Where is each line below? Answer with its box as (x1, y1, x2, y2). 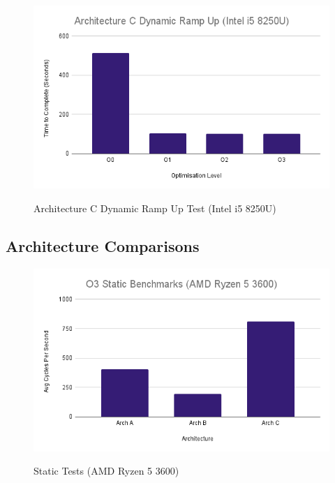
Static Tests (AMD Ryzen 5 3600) (33, 463, 179, 478)
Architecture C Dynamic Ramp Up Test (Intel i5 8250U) (33, 200, 276, 215)
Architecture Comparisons (6, 235, 200, 256)
